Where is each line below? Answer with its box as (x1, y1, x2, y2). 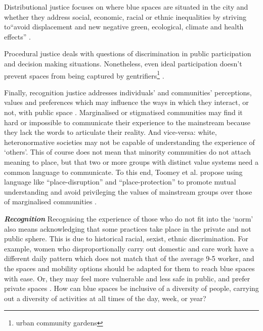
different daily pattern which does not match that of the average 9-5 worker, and (4, 253, 254, 264)
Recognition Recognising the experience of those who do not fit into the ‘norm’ (4, 213, 253, 224)
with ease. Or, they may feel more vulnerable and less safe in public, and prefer (4, 273, 250, 283)
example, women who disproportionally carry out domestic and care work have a (4, 243, 254, 253)
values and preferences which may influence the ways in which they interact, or (4, 97, 249, 107)
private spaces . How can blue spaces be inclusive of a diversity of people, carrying (4, 283, 259, 293)
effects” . (4, 31, 31, 42)
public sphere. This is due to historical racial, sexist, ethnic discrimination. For (4, 233, 248, 244)
